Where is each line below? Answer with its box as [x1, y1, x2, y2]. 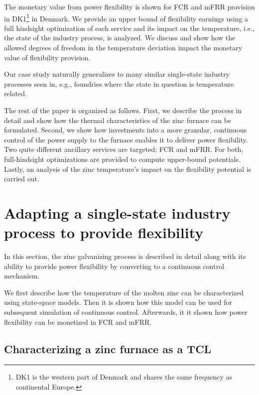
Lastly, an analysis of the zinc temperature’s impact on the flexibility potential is [4, 163, 252, 174]
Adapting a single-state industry [4, 202, 231, 223]
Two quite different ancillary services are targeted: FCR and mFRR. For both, [4, 144, 244, 154]
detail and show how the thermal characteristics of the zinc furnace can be [4, 115, 232, 125]
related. [4, 88, 27, 99]
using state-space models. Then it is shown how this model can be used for [4, 297, 232, 307]
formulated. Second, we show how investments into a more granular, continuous [4, 125, 247, 135]
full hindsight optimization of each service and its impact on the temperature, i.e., [4, 22, 255, 33]
